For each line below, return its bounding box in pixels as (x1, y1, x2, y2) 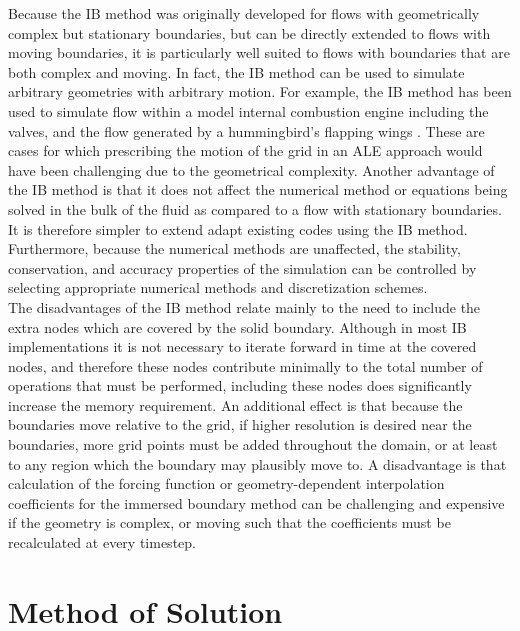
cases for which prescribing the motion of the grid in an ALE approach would (8, 140, 483, 161)
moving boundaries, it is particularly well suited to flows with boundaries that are (8, 42, 510, 63)
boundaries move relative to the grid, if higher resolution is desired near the (8, 414, 472, 435)
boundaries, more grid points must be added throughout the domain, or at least (8, 434, 498, 455)
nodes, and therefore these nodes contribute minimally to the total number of (8, 355, 483, 376)
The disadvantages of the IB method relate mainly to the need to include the (8, 296, 481, 317)
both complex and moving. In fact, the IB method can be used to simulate (8, 61, 465, 82)
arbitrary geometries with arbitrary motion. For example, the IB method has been (8, 81, 512, 102)
